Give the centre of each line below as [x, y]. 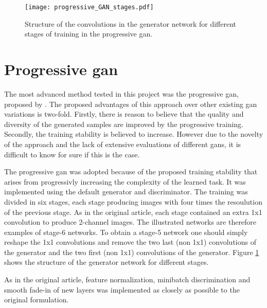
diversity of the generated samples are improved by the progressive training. [124, 124]
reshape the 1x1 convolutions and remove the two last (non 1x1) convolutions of [130, 242]
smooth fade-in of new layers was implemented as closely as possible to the [122, 289]
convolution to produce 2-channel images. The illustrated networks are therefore [130, 222]
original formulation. [37, 300]
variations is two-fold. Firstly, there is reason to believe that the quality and [124, 114]
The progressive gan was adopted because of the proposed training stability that [131, 171]
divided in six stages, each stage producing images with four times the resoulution [133, 201]
